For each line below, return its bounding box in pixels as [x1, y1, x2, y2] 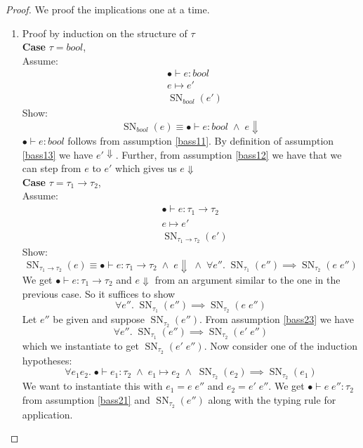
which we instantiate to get [22, 338, 139, 353]
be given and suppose [53, 312, 145, 327]
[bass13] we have [22, 147, 93, 162]
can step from [22, 161, 81, 176]
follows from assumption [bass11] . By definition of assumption [67, 133, 334, 148]
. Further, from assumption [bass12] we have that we [115, 147, 342, 162]
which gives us [115, 161, 177, 176]
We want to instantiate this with [22, 378, 163, 393]
